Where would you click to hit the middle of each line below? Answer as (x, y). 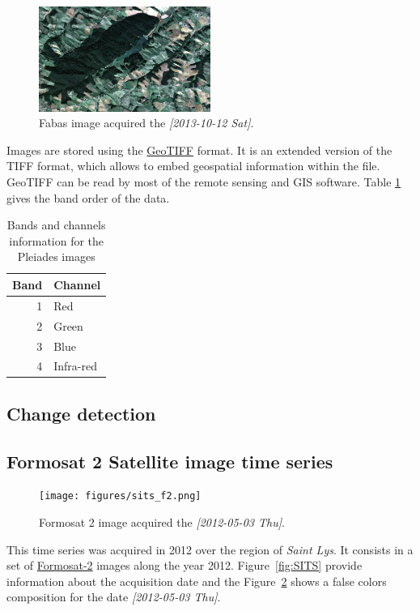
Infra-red (75, 366)
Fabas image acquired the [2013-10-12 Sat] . (146, 123)
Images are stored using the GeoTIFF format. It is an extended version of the (199, 150)
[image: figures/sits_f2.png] (120, 496)
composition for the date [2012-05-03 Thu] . (114, 597)
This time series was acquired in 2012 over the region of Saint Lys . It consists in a (210, 549)
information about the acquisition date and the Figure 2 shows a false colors (197, 581)
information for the (57, 240)
